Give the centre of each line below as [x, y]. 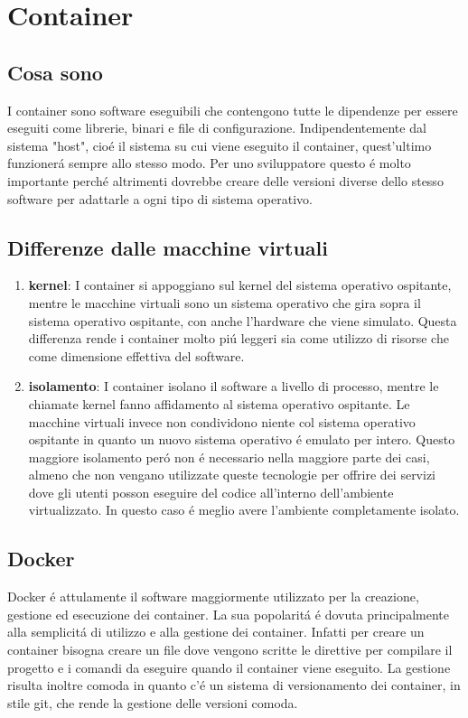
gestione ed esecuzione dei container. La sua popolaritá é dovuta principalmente [228, 614]
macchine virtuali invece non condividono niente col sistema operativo [222, 421]
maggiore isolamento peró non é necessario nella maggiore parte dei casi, [229, 457]
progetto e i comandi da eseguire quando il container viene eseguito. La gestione [229, 667]
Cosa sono [55, 72]
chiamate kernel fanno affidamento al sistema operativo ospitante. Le [219, 403]
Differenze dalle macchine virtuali [168, 247]
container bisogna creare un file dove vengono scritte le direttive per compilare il [230, 650]
